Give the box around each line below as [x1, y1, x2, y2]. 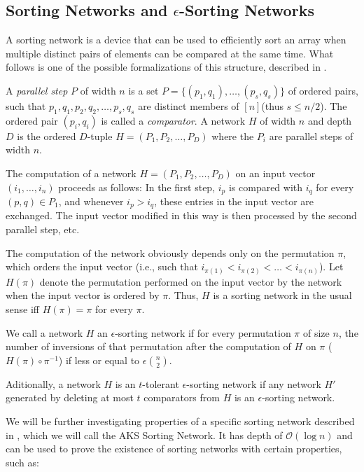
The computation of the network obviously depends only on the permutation [6, 245, 335, 260]
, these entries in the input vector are [154, 194, 314, 209]
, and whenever [58, 194, 124, 209]
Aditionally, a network [6, 376, 101, 391]
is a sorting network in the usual [213, 288, 352, 303]
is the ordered [17, 128, 76, 143]
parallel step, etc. [6, 222, 80, 237]
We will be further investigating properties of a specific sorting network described [6, 413, 355, 428]
